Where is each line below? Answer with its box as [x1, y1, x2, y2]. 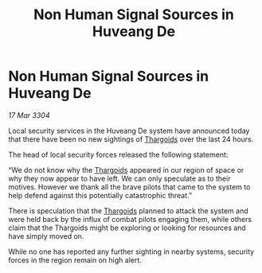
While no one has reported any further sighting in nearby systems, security [8, 247, 255, 256]
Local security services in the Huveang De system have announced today [8, 126, 250, 135]
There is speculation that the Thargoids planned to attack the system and [8, 205, 248, 216]
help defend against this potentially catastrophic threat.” [8, 190, 193, 200]
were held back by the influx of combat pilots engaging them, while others [8, 214, 252, 224]
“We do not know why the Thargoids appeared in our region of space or [8, 165, 244, 174]
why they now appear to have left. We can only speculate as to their [8, 174, 231, 183]
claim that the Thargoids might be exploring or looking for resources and [8, 223, 247, 232]
